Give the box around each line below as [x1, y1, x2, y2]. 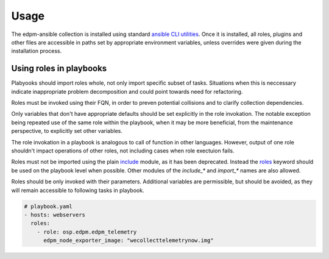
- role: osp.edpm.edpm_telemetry [37, 229, 137, 235]
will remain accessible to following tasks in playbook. [11, 186, 144, 194]
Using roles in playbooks [11, 63, 107, 74]
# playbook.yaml [24, 203, 73, 210]
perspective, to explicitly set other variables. [11, 127, 123, 135]
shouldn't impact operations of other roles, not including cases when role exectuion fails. [11, 147, 235, 154]
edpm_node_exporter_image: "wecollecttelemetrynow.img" [43, 237, 214, 244]
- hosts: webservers [24, 211, 85, 218]
